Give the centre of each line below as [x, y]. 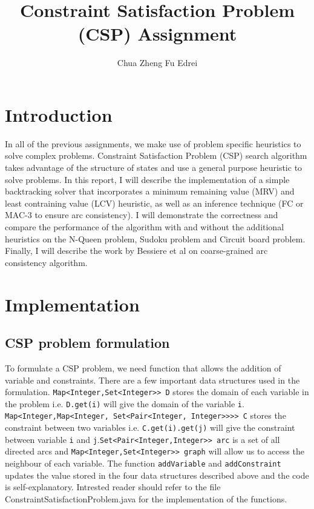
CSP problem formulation [87, 343]
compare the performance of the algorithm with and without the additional [145, 227]
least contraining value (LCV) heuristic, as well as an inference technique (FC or [154, 203]
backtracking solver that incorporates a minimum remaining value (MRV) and [150, 191]
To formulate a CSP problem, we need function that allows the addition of [143, 368]
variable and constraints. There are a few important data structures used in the [152, 380]
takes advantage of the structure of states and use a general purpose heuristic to [154, 168]
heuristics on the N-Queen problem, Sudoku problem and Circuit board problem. [155, 238]
